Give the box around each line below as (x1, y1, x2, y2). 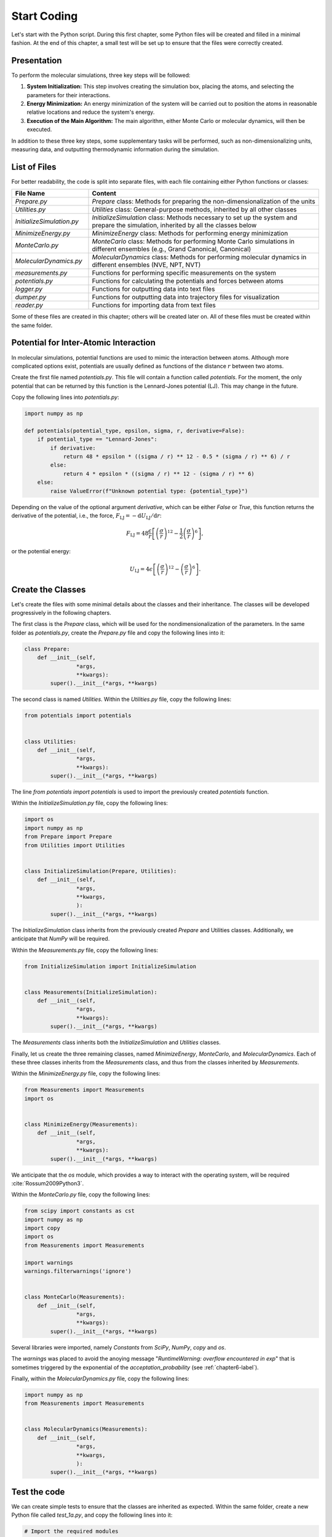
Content (92, 189, 117, 198)
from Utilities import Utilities (24, 842, 125, 848)
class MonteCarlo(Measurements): (24, 1294, 125, 1300)
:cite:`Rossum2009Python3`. (11, 1179, 84, 1187)
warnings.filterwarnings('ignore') (24, 1268, 132, 1274)
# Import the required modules (24, 1528, 119, 1535)
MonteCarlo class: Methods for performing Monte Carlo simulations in (92, 237, 295, 246)
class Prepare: (24, 646, 70, 652)
